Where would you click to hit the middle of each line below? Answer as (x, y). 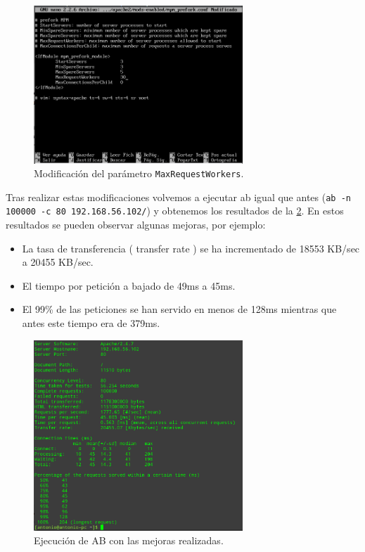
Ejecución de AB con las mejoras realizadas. (129, 540)
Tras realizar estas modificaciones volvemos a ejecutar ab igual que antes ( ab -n (178, 197)
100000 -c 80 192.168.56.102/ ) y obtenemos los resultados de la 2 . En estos (175, 211)
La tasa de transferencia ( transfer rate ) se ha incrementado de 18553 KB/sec (191, 248)
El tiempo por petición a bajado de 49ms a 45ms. (129, 285)
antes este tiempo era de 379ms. (91, 323)
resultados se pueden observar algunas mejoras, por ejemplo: (136, 225)
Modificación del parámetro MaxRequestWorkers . (139, 173)
